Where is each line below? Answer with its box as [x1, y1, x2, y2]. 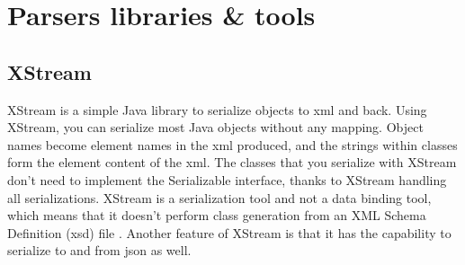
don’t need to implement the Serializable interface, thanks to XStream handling [7, 170, 447, 189]
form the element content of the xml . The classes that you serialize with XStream [7, 153, 457, 172]
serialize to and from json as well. [7, 241, 192, 260]
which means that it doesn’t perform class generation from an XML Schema [7, 206, 426, 225]
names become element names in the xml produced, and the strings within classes [7, 135, 458, 154]
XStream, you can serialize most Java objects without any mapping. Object [7, 118, 424, 137]
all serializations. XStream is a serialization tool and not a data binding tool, [7, 188, 432, 207]
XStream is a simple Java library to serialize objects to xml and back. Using [7, 100, 427, 119]
